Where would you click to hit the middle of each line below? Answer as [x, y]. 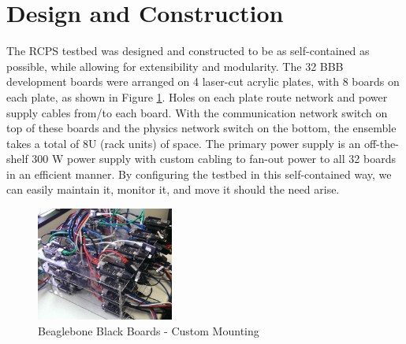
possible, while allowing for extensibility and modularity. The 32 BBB [175, 66]
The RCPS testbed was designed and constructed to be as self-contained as [188, 51]
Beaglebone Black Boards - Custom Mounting [149, 330]
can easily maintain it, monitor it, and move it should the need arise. [173, 189]
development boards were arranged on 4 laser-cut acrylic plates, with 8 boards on [203, 81]
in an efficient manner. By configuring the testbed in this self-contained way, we [199, 174]
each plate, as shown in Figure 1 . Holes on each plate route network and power [197, 96]
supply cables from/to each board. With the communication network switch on [197, 112]
